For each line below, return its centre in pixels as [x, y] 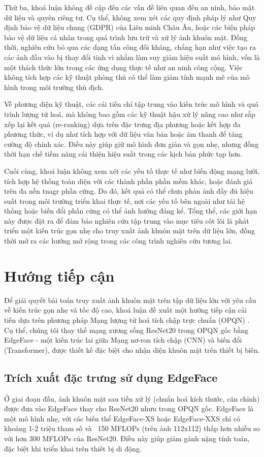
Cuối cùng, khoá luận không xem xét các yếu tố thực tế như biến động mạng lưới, [132, 171]
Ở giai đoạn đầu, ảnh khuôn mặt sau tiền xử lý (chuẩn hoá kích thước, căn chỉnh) [132, 398]
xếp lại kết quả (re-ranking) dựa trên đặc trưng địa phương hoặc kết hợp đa [122, 124]
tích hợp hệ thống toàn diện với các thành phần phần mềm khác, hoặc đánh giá [128, 181]
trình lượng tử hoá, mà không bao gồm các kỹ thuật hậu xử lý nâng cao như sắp [130, 114]
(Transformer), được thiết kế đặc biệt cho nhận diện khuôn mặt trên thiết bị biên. [132, 349]
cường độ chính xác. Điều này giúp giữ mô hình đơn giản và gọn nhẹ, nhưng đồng [131, 144]
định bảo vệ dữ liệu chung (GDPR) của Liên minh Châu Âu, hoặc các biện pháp [130, 27]
